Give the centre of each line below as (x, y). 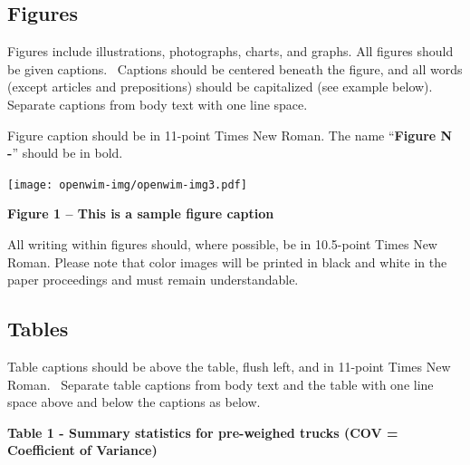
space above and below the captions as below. (134, 402)
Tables (38, 329)
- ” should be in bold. (65, 153)
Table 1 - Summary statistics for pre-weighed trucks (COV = (203, 432)
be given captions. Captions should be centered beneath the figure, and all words (235, 68)
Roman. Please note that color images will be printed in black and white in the (227, 262)
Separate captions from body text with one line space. (158, 104)
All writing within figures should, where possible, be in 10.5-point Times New (222, 244)
